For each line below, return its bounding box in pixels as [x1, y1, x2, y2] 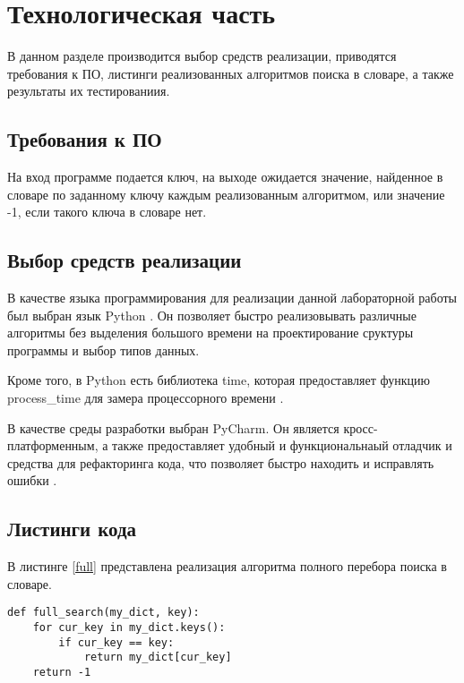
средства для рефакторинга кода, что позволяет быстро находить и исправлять [7, 453, 434, 472]
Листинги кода [7, 515, 137, 542]
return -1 [32, 666, 91, 679]
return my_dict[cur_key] [83, 651, 232, 664]
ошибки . [7, 471, 57, 490]
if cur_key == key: [58, 636, 175, 649]
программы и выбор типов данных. [7, 340, 200, 359]
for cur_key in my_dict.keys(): [32, 621, 226, 635]
